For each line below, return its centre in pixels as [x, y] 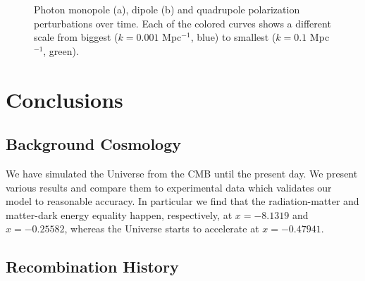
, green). [61, 50]
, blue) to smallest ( [233, 37]
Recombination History [92, 267]
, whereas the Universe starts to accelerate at [162, 229]
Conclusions [64, 99]
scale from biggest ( [76, 37]
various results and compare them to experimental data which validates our [169, 187]
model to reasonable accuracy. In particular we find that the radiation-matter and [182, 201]
